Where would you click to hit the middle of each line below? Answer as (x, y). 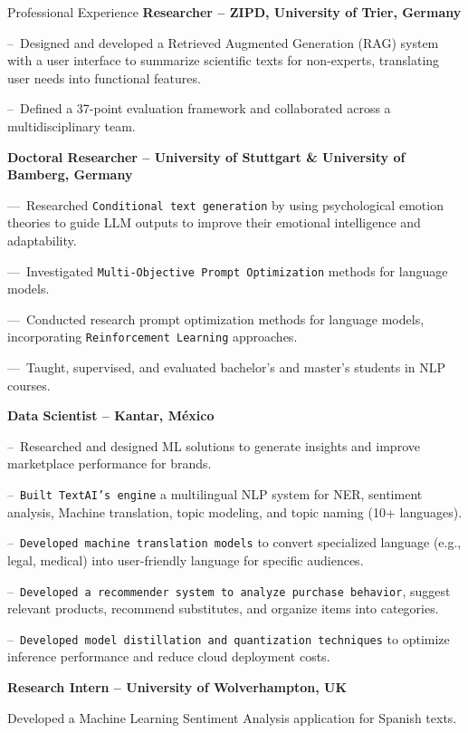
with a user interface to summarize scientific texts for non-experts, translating (224, 60)
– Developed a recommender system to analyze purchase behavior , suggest (229, 590)
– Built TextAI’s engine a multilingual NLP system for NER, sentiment (215, 494)
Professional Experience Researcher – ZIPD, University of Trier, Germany (234, 12)
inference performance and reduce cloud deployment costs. (169, 656)
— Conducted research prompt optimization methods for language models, (216, 318)
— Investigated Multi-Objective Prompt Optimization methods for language (228, 270)
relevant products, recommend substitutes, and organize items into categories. (223, 608)
